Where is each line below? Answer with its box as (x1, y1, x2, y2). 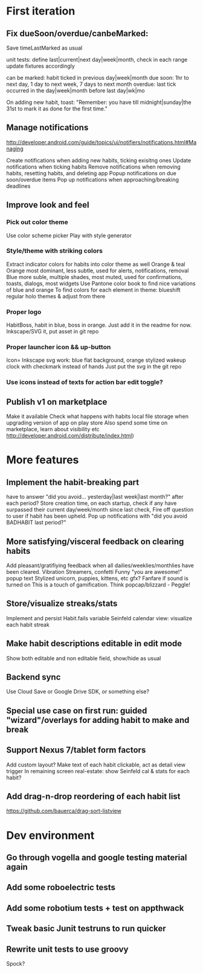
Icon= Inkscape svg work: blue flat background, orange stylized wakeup (6, 356, 186, 364)
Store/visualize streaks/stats (6, 599, 118, 609)
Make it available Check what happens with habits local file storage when (6, 413, 189, 420)
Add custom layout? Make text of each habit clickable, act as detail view (6, 761, 186, 768)
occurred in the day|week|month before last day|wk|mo (6, 87, 145, 94)
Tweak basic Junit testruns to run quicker (6, 923, 166, 934)
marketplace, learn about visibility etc (6, 426, 100, 433)
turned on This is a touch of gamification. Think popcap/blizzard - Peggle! (6, 581, 190, 588)
